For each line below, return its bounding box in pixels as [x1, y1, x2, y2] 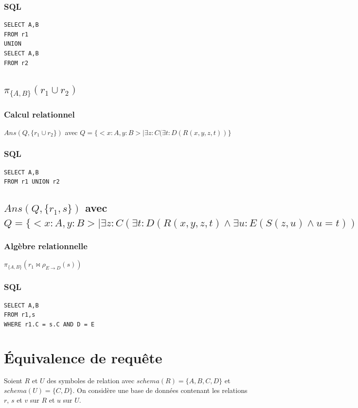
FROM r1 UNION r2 [4, 178, 60, 186]
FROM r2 [4, 59, 29, 67]
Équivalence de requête [4, 347, 162, 367]
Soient [4, 375, 22, 386]
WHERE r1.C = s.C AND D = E [4, 321, 95, 328]
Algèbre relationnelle [4, 240, 88, 252]
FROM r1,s [4, 311, 36, 319]
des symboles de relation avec [47, 375, 135, 386]
